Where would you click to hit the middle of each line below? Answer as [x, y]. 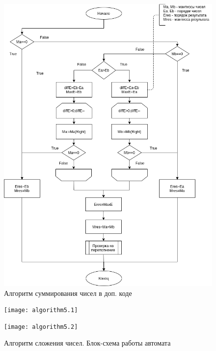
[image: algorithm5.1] [41, 310]
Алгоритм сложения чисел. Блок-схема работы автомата [87, 342]
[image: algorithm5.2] [41, 327]
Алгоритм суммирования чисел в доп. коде [68, 293]
